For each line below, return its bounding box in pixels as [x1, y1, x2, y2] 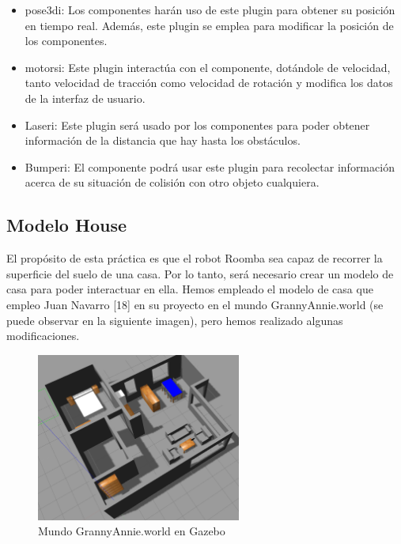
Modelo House [6, 213, 127, 237]
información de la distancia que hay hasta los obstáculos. [25, 132, 301, 149]
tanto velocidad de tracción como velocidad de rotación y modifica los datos [25, 74, 393, 91]
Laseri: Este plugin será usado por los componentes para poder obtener [25, 116, 370, 133]
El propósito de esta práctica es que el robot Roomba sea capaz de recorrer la [6, 250, 383, 266]
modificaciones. [6, 327, 80, 344]
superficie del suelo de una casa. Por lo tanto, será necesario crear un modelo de [6, 265, 394, 281]
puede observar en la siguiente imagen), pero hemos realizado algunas [6, 312, 343, 328]
